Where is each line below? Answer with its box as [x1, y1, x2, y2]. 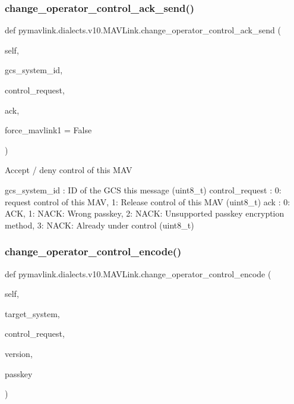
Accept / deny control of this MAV [5, 164, 132, 176]
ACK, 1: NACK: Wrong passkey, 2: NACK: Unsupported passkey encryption [5, 207, 284, 220]
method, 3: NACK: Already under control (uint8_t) [5, 218, 194, 231]
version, [5, 347, 33, 359]
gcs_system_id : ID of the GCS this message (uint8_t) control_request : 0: [5, 183, 282, 196]
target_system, [5, 307, 60, 320]
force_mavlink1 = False [5, 124, 92, 136]
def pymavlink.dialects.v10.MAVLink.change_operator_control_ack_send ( [5, 24, 281, 36]
